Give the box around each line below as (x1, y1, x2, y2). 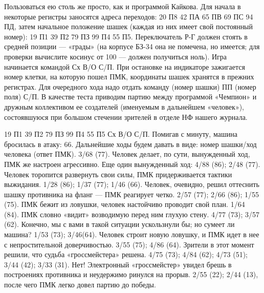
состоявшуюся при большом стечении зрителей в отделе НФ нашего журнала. (4, 111, 248, 122)
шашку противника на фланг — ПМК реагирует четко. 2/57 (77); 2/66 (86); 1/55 (4, 189, 259, 199)
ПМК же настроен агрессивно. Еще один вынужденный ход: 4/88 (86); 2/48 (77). (4, 158, 260, 169)
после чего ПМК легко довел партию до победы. (4, 279, 156, 290)
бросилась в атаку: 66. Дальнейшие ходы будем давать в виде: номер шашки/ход (4, 138, 257, 149)
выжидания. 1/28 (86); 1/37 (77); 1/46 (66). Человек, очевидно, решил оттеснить (4, 179, 259, 190)
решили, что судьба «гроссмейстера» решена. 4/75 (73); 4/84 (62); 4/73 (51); (4, 249, 248, 260)
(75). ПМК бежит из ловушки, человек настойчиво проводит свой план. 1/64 (4, 199, 245, 210)
